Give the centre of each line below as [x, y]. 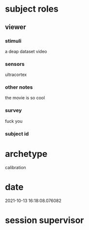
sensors [15, 64]
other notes [19, 87]
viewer [16, 27]
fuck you [14, 121]
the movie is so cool [25, 98]
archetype [26, 154]
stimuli [13, 41]
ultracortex [16, 75]
